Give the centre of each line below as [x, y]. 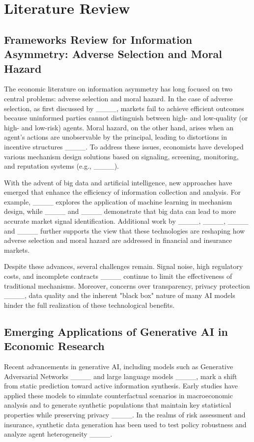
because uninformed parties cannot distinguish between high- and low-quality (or [126, 118]
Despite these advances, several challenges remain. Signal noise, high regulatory [124, 266]
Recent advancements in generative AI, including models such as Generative [119, 367]
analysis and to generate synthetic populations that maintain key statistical [118, 405]
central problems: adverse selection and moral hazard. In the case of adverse [119, 98]
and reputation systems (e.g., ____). [61, 166]
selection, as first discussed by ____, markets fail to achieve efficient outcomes [124, 108]
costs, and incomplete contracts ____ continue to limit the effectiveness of [118, 276]
